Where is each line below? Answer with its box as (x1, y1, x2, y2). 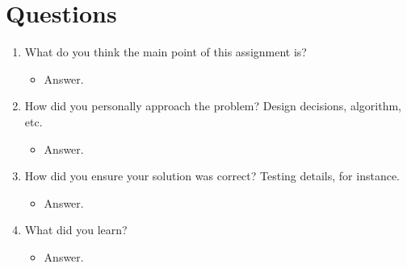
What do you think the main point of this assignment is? (24, 43, 307, 60)
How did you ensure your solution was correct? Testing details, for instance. (24, 167, 400, 184)
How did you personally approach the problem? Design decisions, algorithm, (24, 97, 401, 114)
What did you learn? (24, 221, 128, 238)
